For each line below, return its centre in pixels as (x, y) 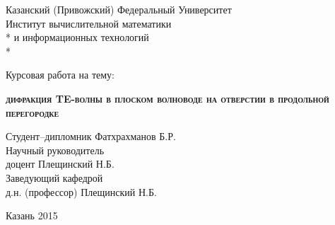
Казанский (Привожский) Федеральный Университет (119, 9)
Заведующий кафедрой (54, 177)
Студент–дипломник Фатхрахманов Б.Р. (91, 136)
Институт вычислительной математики (89, 23)
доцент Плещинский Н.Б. (60, 164)
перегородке (33, 112)
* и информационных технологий (77, 37)
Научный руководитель (55, 150)
